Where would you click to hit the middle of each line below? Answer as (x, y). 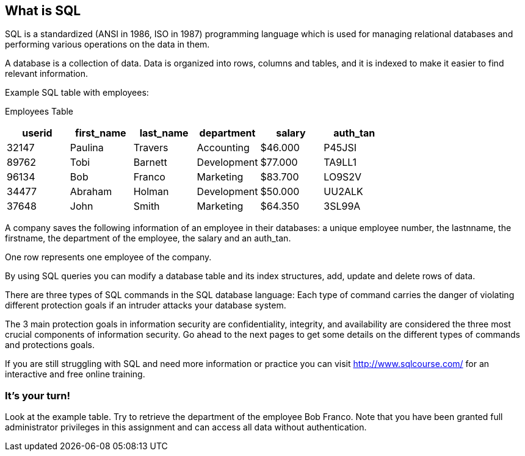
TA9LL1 (340, 162)
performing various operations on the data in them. (107, 45)
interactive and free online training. (75, 374)
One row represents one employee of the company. (108, 257)
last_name (164, 133)
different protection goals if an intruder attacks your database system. (146, 305)
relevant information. (47, 74)
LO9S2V (343, 177)
